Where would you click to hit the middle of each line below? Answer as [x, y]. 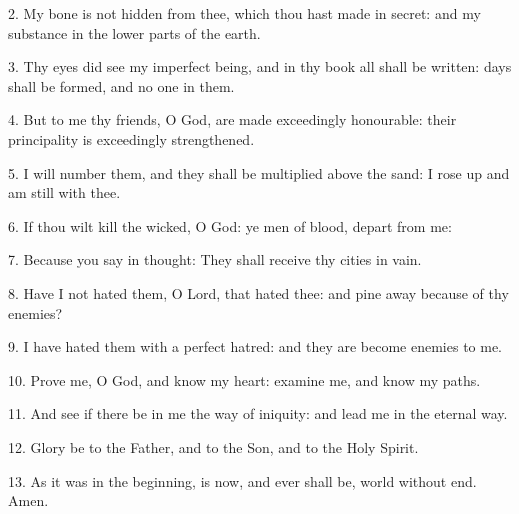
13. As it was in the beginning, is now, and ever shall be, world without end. [242, 480]
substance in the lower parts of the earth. [134, 32]
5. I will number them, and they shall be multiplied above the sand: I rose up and [259, 172]
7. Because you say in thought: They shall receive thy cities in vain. [215, 259]
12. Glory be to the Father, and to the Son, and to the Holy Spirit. [213, 446]
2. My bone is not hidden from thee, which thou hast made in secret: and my [244, 13]
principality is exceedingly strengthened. [131, 138]
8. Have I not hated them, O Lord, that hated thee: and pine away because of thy [258, 292]
